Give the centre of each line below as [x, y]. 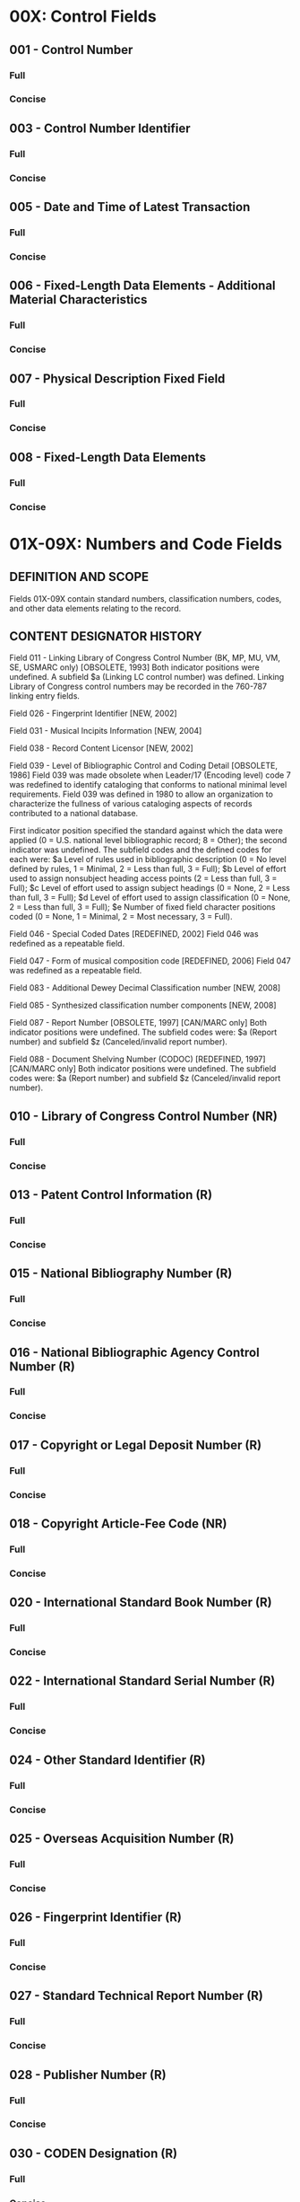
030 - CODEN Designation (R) [93, 2153]
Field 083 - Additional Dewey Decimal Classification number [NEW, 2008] [145, 988]
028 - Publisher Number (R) [88, 2075]
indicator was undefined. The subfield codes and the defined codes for [141, 850]
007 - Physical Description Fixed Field [117, 379]
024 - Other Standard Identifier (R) [107, 1760]
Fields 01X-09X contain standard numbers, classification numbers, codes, [146, 598]
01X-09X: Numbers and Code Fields [146, 544]
